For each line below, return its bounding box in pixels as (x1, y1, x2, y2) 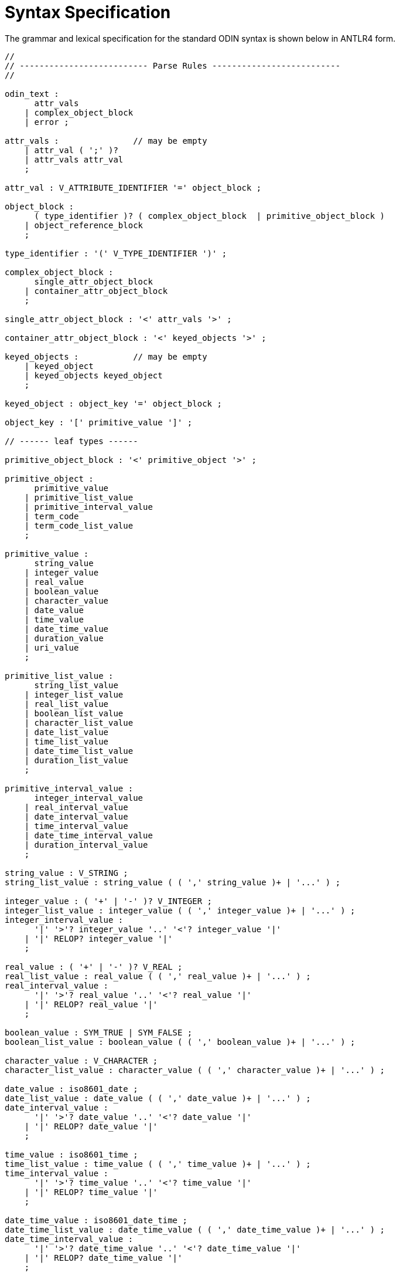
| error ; (24, 117, 69, 127)
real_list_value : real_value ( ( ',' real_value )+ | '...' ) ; (5, 971, 311, 981)
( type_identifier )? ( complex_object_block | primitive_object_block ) (34, 211, 385, 221)
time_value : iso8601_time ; (5, 1149, 138, 1159)
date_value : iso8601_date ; (5, 1084, 138, 1094)
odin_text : (5, 89, 59, 99)
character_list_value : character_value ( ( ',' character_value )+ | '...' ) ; (5, 1065, 385, 1075)
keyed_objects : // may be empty (5, 351, 207, 361)
